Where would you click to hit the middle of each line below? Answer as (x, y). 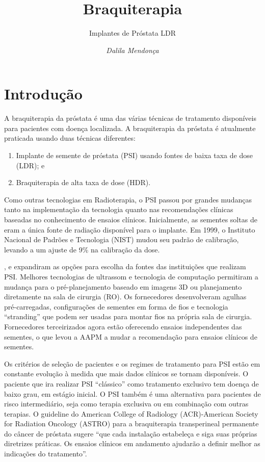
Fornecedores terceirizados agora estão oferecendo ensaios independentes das (123, 326)
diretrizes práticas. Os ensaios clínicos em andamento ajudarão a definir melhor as (132, 443)
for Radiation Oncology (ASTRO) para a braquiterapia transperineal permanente (131, 424)
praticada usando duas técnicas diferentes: (70, 138)
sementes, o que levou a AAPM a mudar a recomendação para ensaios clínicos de (131, 336)
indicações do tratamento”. (46, 454)
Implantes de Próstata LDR (132, 33)
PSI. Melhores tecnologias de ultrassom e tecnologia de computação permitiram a (131, 276)
